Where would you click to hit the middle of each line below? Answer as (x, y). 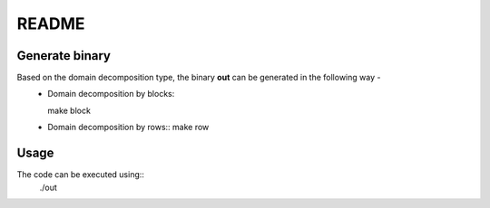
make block (69, 110)
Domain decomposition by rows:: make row (128, 128)
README (51, 24)
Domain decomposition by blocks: (111, 94)
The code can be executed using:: (81, 175)
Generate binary (64, 56)
